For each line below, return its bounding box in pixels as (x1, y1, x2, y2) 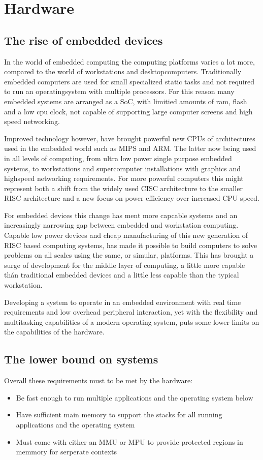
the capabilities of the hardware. (4, 326, 105, 337)
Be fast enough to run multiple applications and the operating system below (16, 392, 253, 403)
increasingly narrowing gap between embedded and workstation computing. (4, 220, 239, 230)
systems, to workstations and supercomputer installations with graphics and (4, 163, 241, 173)
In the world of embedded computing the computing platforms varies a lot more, (4, 56, 255, 67)
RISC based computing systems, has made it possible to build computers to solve (4, 239, 257, 250)
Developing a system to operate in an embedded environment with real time (4, 296, 241, 307)
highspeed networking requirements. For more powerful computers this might (4, 173, 244, 183)
